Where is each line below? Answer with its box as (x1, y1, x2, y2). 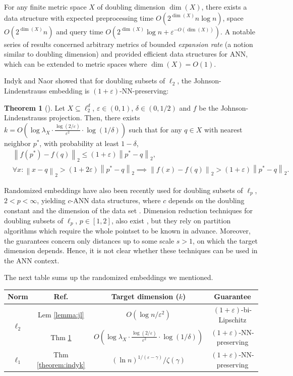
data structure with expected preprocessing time (4, 12, 154, 23)
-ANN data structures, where (71, 195, 161, 206)
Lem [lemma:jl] (38, 309, 84, 320)
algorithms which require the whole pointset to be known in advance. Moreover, (4, 225, 251, 236)
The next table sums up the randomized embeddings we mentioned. (4, 272, 213, 283)
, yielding (37, 195, 66, 206)
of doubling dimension (97, 2, 165, 12)
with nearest (204, 124, 243, 134)
